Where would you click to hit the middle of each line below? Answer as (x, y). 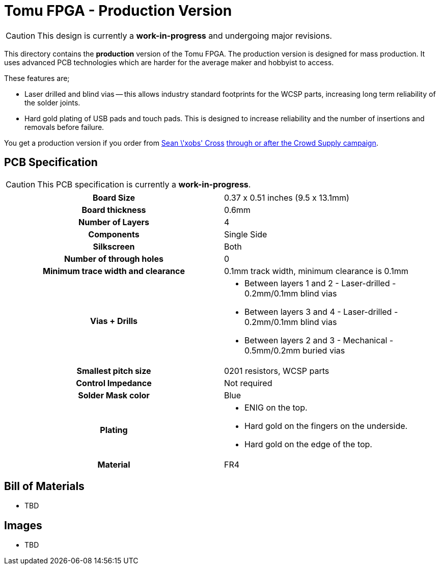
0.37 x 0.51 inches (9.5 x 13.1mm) (287, 197)
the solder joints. (52, 102)
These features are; (37, 78)
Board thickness (114, 210)
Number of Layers (114, 222)
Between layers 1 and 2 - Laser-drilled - (320, 283)
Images (23, 525)
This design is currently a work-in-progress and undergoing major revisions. (185, 35)
